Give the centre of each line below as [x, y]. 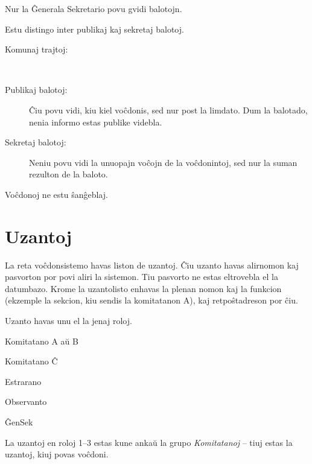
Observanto [26, 402]
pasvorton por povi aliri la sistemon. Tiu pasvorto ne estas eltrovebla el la [142, 277]
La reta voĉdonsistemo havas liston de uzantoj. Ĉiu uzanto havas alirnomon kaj [152, 265]
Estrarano [23, 381]
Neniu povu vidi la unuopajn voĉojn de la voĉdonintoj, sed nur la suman [163, 162]
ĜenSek [19, 422]
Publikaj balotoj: [36, 90]
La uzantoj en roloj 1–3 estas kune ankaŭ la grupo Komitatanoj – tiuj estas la [149, 442]
